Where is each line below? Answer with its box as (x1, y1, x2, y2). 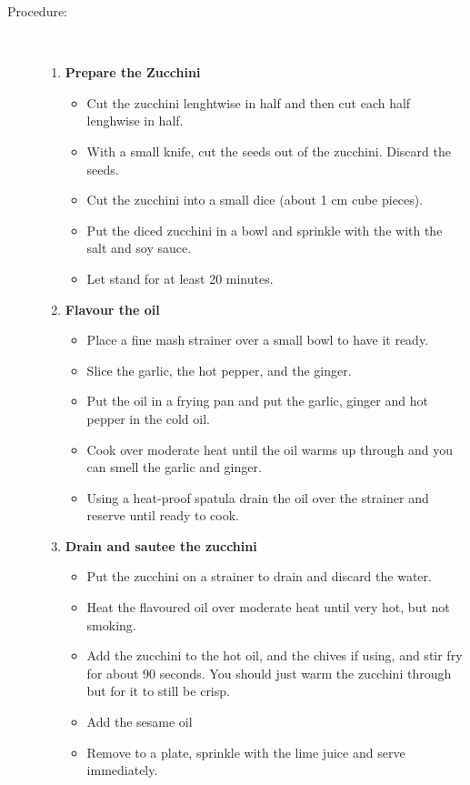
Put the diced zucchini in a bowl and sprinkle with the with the (86, 220, 443, 239)
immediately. (86, 760, 158, 780)
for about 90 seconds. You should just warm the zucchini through (86, 663, 452, 682)
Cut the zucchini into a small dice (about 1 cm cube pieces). (86, 190, 424, 209)
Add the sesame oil (86, 712, 193, 731)
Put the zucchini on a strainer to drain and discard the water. (86, 567, 432, 586)
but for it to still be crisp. (86, 681, 230, 700)
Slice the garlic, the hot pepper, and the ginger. (86, 360, 352, 379)
